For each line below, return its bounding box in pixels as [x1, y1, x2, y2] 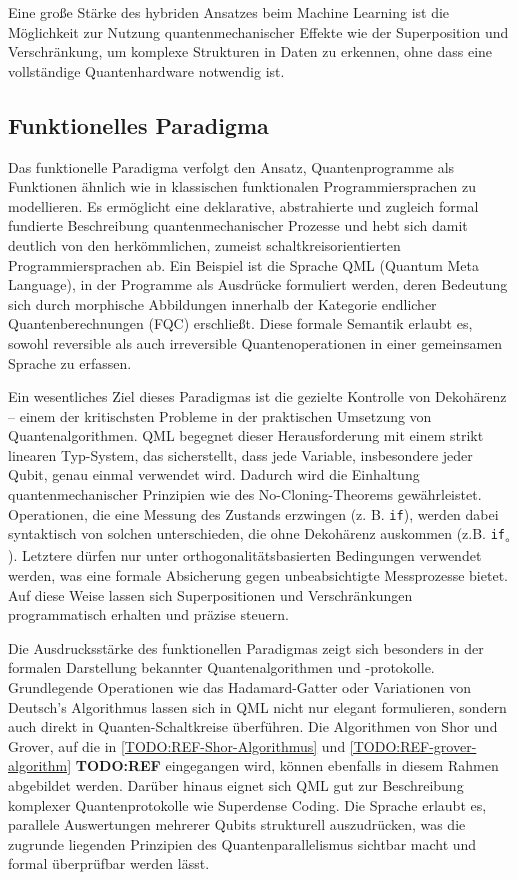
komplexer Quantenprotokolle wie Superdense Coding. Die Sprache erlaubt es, [8, 794, 487, 815]
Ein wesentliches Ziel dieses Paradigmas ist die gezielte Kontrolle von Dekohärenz [8, 386, 507, 407]
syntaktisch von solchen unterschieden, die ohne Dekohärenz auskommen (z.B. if [8, 523, 505, 544]
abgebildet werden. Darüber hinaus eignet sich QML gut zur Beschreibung [8, 774, 464, 795]
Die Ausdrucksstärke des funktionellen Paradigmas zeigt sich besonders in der [8, 637, 484, 658]
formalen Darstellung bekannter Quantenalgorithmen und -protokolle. [8, 657, 435, 678]
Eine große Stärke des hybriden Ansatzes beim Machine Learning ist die [8, 2, 450, 22]
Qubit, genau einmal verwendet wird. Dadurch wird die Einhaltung [8, 464, 420, 485]
